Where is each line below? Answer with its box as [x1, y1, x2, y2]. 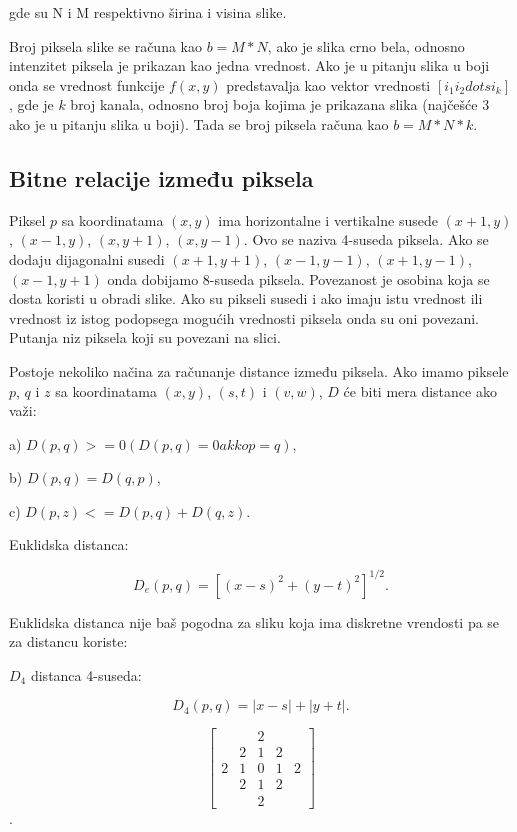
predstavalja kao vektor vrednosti [226, 74, 431, 95]
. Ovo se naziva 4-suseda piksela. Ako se [243, 229, 489, 250]
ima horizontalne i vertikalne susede [218, 209, 438, 230]
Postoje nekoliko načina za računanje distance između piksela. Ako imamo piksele [9, 360, 509, 381]
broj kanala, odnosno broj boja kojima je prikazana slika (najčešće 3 [70, 94, 490, 115]
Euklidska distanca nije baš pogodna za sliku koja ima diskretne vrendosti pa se [9, 611, 500, 632]
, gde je [9, 94, 54, 115]
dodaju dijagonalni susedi [9, 248, 165, 269]
